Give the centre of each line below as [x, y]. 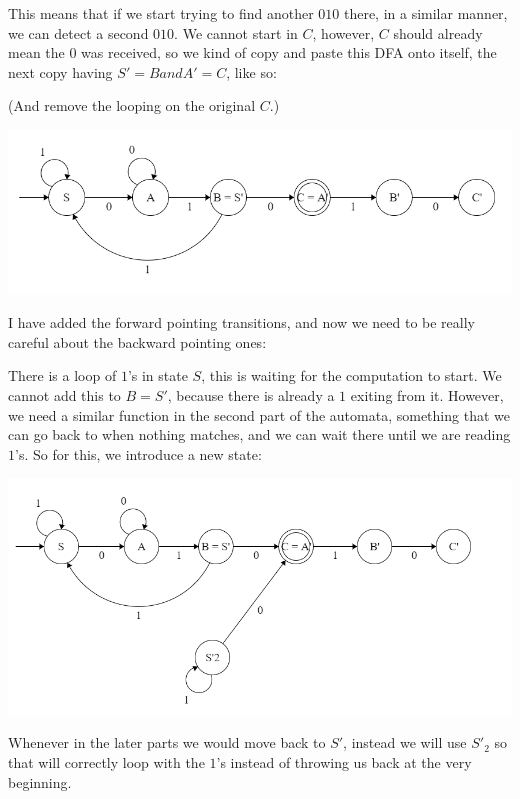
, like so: [251, 71]
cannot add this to [64, 394]
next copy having [60, 71]
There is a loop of [62, 375]
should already [438, 32]
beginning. [40, 781]
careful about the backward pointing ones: [137, 341]
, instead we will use [405, 742]
